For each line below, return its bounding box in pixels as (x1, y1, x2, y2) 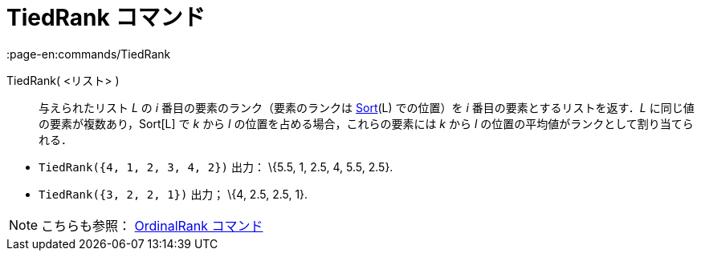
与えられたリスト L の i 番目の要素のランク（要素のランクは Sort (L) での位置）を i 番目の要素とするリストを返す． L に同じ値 (39, 100, 695, 114)
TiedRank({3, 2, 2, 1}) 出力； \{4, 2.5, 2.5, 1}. (39, 187, 308, 201)
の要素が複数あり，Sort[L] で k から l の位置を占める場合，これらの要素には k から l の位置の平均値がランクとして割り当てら (39, 116, 694, 131)
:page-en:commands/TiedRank (6, 46, 171, 61)
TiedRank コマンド (6, 4, 206, 31)
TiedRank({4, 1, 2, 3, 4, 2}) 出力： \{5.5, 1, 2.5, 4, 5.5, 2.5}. (39, 159, 393, 174)
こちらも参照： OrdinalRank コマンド (41, 217, 263, 234)
